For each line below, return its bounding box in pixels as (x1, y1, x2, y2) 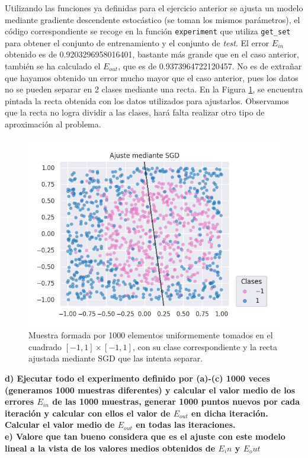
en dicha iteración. (191, 406, 268, 419)
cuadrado (28, 340, 62, 353)
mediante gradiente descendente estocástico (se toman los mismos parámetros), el (5, 13, 300, 25)
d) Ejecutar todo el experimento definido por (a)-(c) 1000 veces (5, 371, 270, 384)
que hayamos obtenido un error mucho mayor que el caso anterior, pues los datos (5, 71, 299, 84)
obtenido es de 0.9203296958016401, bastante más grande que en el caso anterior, (5, 48, 299, 60)
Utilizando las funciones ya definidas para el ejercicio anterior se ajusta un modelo (5, 2, 303, 14)
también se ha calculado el (5, 60, 101, 72)
